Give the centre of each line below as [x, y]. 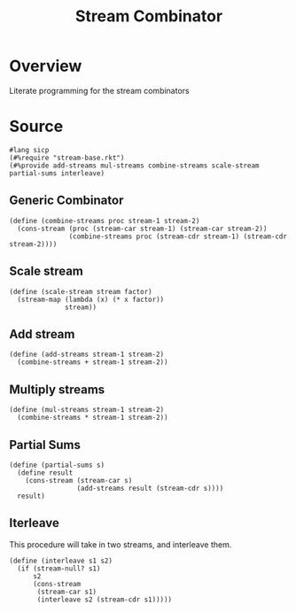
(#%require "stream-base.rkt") [67, 158]
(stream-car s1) [67, 592]
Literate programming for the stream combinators [99, 90]
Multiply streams [57, 389]
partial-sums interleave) [57, 173]
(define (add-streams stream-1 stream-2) [87, 355]
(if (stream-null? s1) [59, 569]
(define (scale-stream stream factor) [81, 291]
